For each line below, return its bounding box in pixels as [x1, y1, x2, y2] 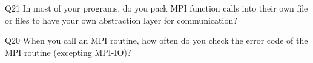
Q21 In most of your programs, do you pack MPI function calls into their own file [5, 2, 308, 14]
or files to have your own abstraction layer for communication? [5, 13, 237, 26]
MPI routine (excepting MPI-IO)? [5, 45, 131, 58]
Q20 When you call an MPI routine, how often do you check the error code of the [5, 34, 308, 47]
